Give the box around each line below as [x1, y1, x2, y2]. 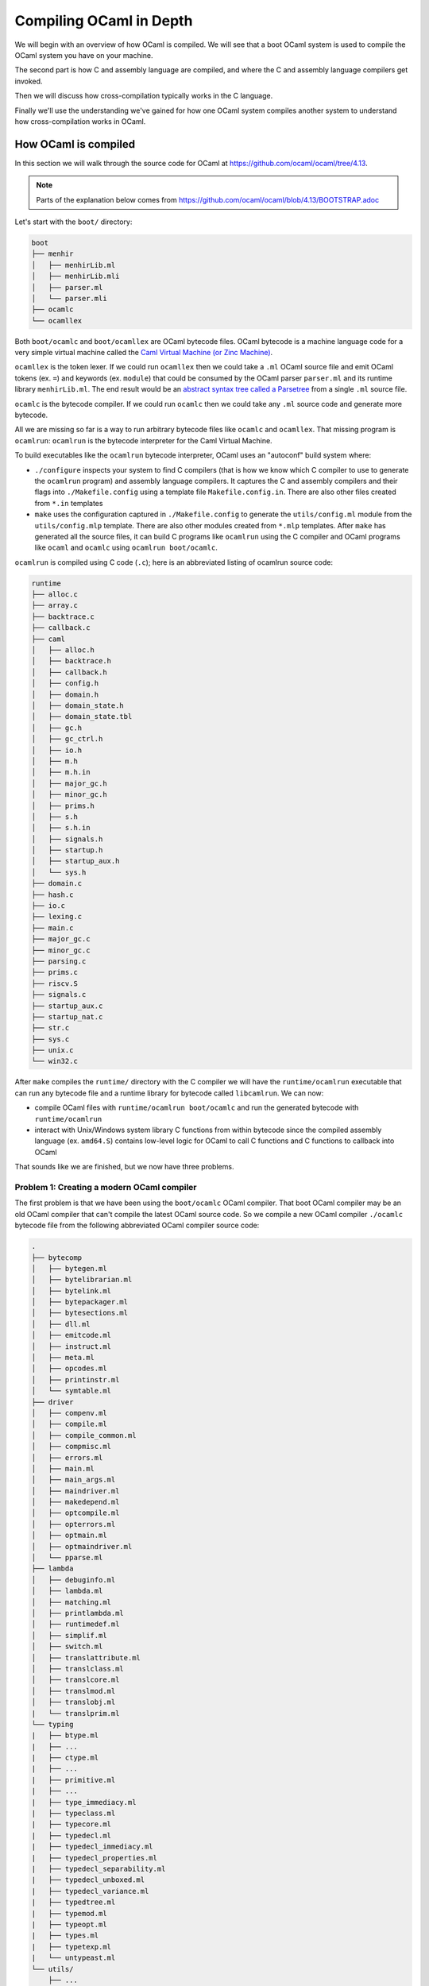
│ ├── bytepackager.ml [31, 1297, 129, 1307]
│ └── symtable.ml [31, 1386, 111, 1396]
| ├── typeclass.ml [31, 1809, 116, 1818]
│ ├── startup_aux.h [31, 856, 120, 866]
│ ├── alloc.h [31, 646, 95, 655]
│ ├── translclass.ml [31, 1664, 125, 1673]
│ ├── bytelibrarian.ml [31, 1275, 133, 1285]
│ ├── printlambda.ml [31, 1609, 125, 1617]
